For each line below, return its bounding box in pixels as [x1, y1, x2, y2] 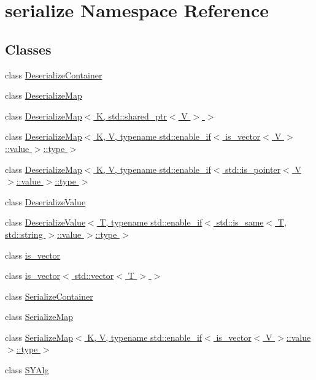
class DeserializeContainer [5, 68, 102, 81]
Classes [5, 39, 52, 58]
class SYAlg [5, 363, 49, 376]
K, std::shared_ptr [96, 109, 167, 122]
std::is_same [216, 216, 264, 229]
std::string [5, 227, 43, 240]
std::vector [74, 269, 114, 282]
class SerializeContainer [5, 289, 93, 302]
